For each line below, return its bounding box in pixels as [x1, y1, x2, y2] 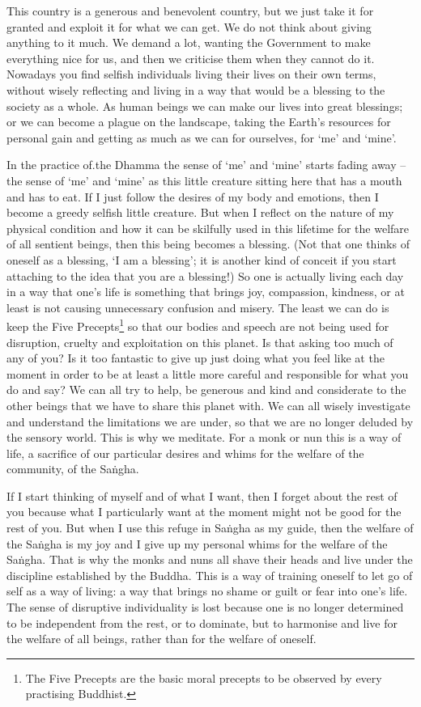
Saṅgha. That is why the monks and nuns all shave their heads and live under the [6, 551, 413, 568]
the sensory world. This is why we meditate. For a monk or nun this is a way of [6, 429, 402, 446]
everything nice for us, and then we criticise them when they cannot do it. [6, 49, 375, 66]
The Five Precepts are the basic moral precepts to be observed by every [25, 669, 382, 686]
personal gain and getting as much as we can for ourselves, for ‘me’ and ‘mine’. [6, 129, 397, 146]
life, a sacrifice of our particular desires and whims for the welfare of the [6, 444, 364, 461]
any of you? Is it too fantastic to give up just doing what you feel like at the [6, 349, 385, 366]
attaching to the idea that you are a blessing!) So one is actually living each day [6, 267, 404, 284]
